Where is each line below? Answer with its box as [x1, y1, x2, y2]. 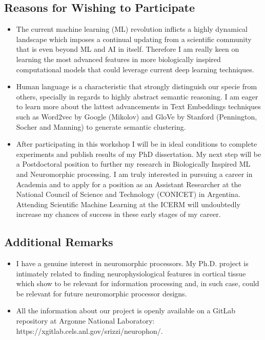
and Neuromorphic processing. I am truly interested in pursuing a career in [16, 168, 253, 179]
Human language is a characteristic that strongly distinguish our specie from [16, 81, 257, 92]
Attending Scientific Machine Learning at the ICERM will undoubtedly [16, 198, 240, 209]
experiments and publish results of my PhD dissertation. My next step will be [16, 148, 261, 159]
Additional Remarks [4, 234, 113, 250]
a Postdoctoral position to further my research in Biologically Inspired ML [16, 158, 251, 169]
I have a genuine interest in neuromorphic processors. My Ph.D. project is [16, 258, 249, 269]
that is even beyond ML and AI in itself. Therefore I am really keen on [16, 44, 239, 54]
